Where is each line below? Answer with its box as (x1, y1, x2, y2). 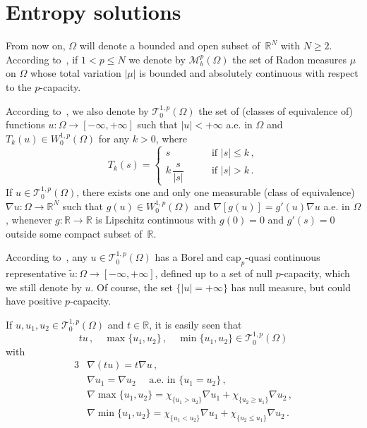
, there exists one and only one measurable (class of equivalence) (76, 184, 355, 199)
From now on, (6, 38, 66, 53)
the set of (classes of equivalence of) (198, 103, 354, 118)
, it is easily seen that (149, 317, 242, 331)
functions (6, 117, 45, 132)
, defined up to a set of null (155, 266, 273, 281)
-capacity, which (280, 266, 350, 281)
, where (155, 130, 188, 145)
